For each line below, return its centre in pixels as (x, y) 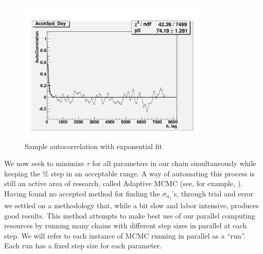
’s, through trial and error (213, 193)
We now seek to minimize (44, 163)
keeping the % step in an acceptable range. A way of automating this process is (129, 173)
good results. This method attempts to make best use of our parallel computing (130, 215)
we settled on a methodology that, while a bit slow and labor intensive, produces (131, 205)
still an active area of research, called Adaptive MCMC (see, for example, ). (124, 183)
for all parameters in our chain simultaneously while (174, 163)
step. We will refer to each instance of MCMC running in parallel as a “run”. (125, 235)
